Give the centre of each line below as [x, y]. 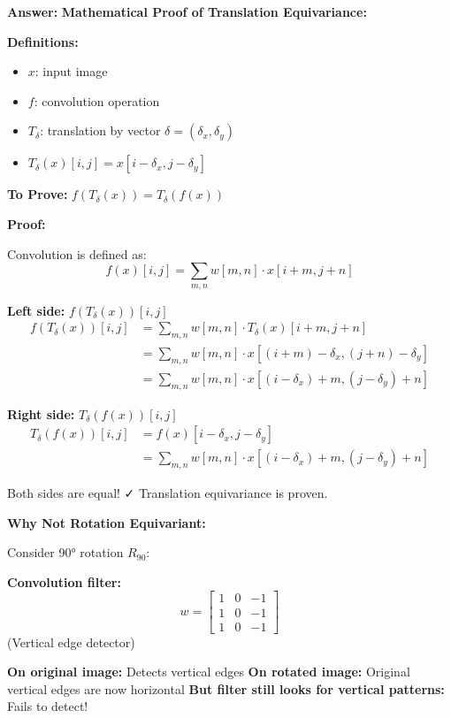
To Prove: [38, 194]
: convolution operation [97, 100]
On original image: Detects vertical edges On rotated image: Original [209, 672]
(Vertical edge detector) [71, 642]
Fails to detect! [48, 706]
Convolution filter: [64, 581]
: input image [71, 71]
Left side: [36, 310]
